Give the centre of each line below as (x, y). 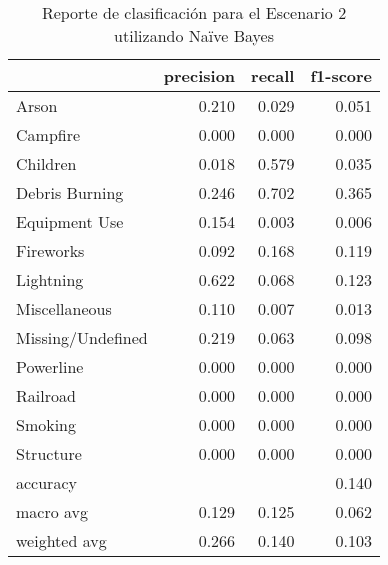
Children (46, 163)
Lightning (50, 279)
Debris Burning (70, 192)
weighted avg (61, 540)
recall (273, 75)
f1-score (341, 75)
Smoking (46, 424)
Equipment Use (70, 221)
